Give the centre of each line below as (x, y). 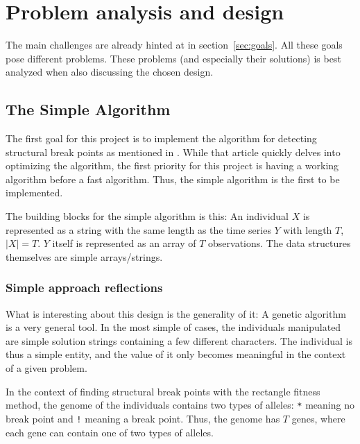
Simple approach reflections (84, 288)
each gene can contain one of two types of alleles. (110, 432)
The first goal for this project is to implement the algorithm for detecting (161, 138)
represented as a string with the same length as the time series (138, 229)
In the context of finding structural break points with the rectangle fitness (163, 391)
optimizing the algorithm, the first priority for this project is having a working (172, 165)
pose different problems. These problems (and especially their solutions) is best (173, 58)
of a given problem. (46, 368)
